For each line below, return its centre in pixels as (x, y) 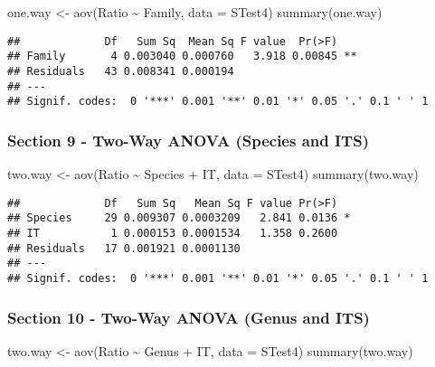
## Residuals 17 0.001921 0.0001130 (124, 248)
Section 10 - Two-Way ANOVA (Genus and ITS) (189, 317)
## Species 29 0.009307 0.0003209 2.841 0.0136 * (179, 218)
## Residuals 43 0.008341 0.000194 (121, 71)
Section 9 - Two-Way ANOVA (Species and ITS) (188, 140)
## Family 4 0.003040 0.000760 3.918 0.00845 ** (182, 56)
